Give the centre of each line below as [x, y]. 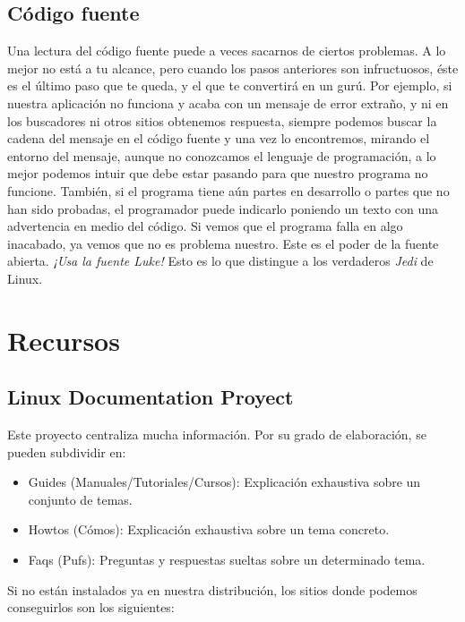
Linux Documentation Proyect [151, 397]
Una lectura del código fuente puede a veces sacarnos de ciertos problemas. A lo [227, 51]
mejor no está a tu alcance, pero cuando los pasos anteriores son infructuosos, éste [233, 68]
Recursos [64, 340]
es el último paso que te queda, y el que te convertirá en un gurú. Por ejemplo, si [230, 85]
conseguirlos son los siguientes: [91, 607]
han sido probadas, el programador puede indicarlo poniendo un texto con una [223, 208]
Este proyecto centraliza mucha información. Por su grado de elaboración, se [217, 435]
